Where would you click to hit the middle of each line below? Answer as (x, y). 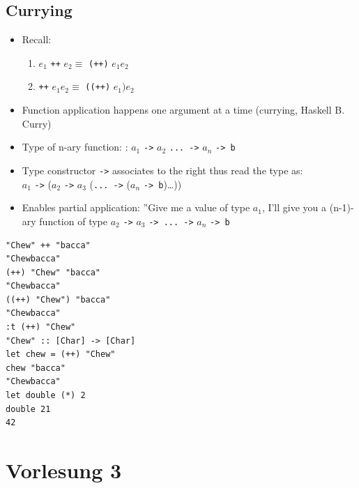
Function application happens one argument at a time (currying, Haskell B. (183, 110)
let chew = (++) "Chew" (61, 354)
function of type (73, 221)
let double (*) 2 (46, 396)
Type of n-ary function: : (75, 147)
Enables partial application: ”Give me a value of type (136, 207)
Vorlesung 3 (64, 470)
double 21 (28, 409)
